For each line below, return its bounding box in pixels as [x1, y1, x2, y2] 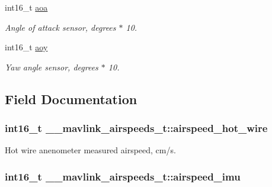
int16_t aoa [5, 1, 48, 13]
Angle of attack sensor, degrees [5, 21, 116, 33]
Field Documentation [5, 89, 137, 108]
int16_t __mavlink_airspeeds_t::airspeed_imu [5, 169, 241, 183]
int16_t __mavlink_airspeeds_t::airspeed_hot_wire [5, 121, 268, 136]
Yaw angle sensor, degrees [5, 60, 98, 73]
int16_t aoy [5, 41, 48, 53]
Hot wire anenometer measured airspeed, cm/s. [5, 144, 176, 156]
